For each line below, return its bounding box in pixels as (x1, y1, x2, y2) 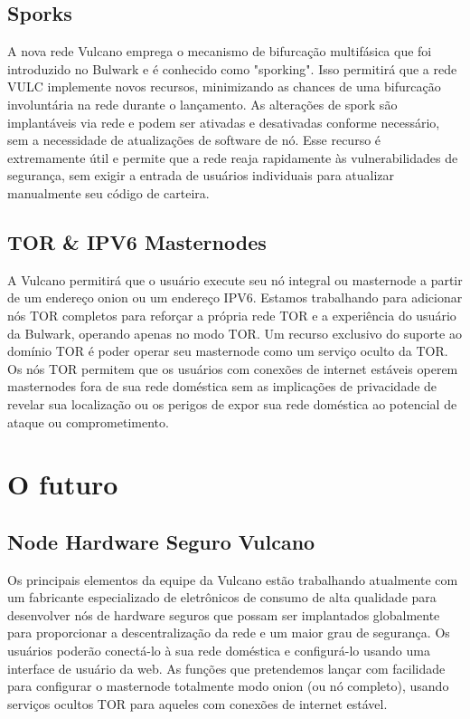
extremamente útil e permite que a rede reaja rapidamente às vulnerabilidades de (7, 148, 458, 167)
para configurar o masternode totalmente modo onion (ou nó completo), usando (7, 676, 449, 695)
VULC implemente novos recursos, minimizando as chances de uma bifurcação (7, 77, 441, 96)
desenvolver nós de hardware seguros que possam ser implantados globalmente (7, 605, 440, 624)
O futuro (7, 465, 118, 503)
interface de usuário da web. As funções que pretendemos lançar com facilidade (7, 658, 446, 677)
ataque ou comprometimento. (7, 412, 169, 431)
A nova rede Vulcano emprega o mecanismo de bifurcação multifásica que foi (7, 42, 432, 61)
